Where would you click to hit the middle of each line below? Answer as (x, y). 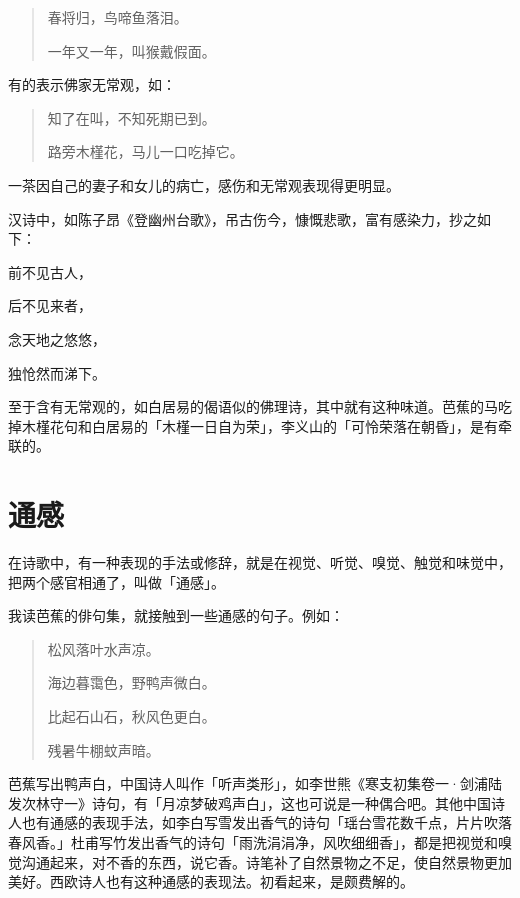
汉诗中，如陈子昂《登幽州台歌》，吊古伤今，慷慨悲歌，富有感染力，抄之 (242, 218)
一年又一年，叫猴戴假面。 (131, 50)
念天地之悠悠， (57, 338)
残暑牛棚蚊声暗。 (103, 749)
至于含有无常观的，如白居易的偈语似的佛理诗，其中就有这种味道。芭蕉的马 (253, 406)
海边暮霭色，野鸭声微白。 (131, 682)
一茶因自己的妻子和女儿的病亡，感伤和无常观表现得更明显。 (204, 184)
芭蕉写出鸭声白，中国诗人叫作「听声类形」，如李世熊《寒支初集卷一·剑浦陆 (255, 783)
